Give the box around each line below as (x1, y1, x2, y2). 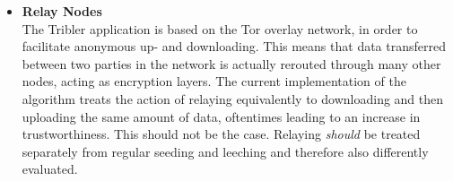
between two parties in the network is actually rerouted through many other (22, 54, 441, 73)
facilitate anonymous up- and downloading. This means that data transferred (22, 37, 446, 56)
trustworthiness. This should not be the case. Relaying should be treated (22, 125, 421, 143)
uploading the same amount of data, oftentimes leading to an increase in (22, 107, 421, 125)
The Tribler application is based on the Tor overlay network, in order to (22, 19, 418, 38)
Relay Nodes (22, 2, 102, 20)
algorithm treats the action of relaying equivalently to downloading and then (22, 89, 444, 108)
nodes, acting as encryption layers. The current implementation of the (22, 72, 406, 90)
